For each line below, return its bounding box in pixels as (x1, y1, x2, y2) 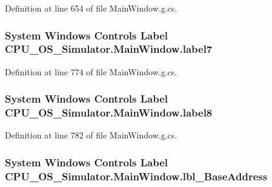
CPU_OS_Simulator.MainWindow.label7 (5, 41, 213, 56)
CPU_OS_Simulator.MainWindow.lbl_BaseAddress (5, 168, 268, 183)
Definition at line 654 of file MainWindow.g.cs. (5, 2, 177, 14)
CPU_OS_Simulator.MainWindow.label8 (5, 105, 213, 120)
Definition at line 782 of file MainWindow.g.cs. (5, 129, 177, 141)
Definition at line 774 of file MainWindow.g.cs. (5, 65, 177, 78)
